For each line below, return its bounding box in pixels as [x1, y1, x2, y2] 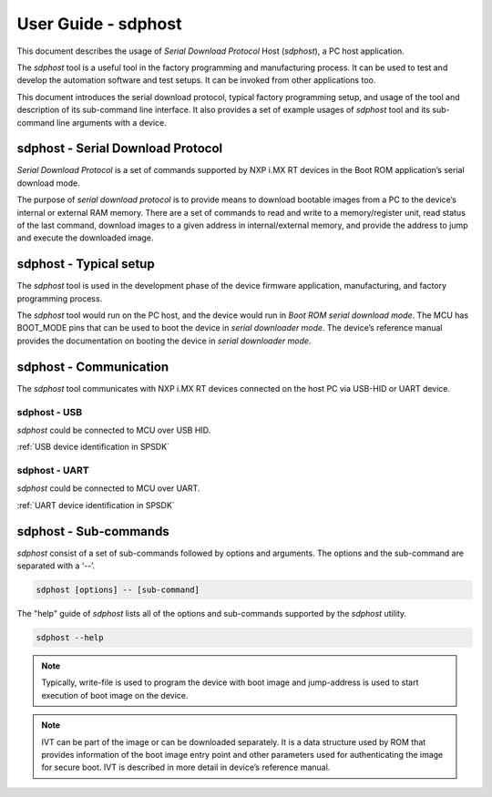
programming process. [16, 292, 103, 304]
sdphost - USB [16, 405, 83, 418]
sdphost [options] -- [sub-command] [36, 585, 200, 596]
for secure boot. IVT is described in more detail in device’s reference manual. [41, 761, 331, 773]
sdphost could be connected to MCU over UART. [16, 483, 200, 494]
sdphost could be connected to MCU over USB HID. [16, 424, 211, 435]
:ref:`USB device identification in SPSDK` [16, 442, 170, 453]
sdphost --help [36, 633, 104, 643]
